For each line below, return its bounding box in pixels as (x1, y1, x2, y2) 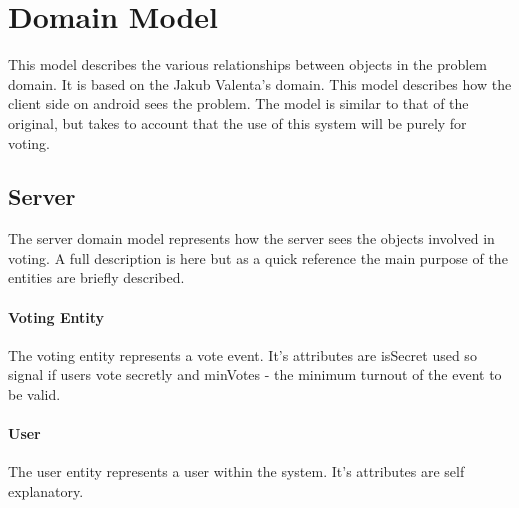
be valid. (8, 384, 61, 405)
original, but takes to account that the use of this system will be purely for (8, 112, 467, 133)
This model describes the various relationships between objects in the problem (8, 54, 488, 75)
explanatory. (8, 481, 84, 502)
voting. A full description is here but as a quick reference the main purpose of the (8, 247, 508, 268)
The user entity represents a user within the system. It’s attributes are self (8, 461, 465, 482)
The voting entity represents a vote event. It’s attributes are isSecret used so (8, 344, 477, 365)
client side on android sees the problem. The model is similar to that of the (8, 93, 469, 114)
